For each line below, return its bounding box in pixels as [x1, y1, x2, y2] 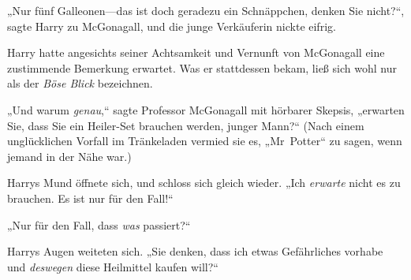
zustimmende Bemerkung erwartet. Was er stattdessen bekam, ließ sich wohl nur [7, 59, 397, 76]
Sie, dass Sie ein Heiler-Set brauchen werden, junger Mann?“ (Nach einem [7, 117, 364, 133]
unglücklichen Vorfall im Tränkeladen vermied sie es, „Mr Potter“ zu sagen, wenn [7, 133, 402, 149]
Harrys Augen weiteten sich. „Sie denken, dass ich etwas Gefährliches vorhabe [7, 243, 383, 259]
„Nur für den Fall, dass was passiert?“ [7, 216, 191, 233]
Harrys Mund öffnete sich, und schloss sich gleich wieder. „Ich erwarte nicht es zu [7, 174, 401, 191]
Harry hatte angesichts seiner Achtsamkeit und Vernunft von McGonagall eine [7, 44, 385, 61]
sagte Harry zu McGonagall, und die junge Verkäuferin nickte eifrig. [7, 17, 336, 34]
